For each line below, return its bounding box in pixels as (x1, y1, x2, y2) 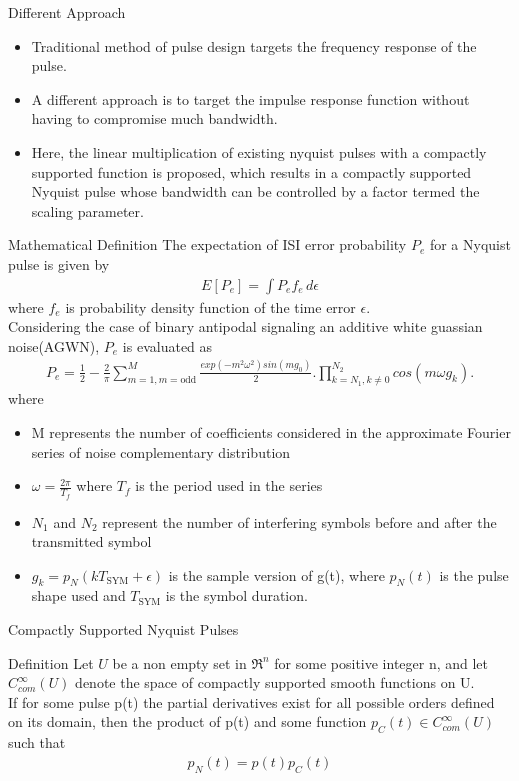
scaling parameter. (31, 200, 144, 221)
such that (8, 732, 66, 753)
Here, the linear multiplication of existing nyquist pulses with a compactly (31, 141, 487, 162)
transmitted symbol (31, 531, 152, 552)
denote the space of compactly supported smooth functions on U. (75, 672, 475, 693)
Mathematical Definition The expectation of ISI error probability (8, 234, 407, 255)
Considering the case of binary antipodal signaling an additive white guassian (8, 316, 483, 337)
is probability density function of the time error (65, 296, 356, 317)
